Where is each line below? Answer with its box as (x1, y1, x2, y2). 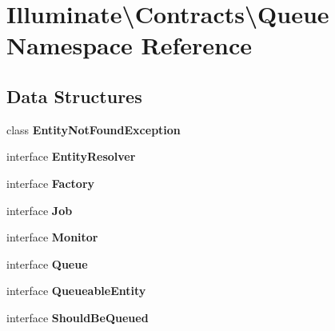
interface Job (6, 201, 73, 218)
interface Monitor (6, 229, 98, 245)
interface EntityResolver (6, 148, 136, 165)
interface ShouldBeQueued (6, 309, 149, 325)
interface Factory (6, 174, 95, 191)
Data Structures (6, 83, 142, 108)
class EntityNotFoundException (6, 121, 181, 138)
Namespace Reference (6, 29, 252, 62)
